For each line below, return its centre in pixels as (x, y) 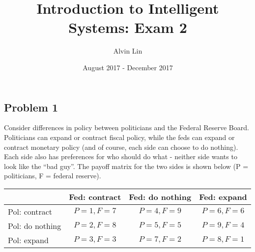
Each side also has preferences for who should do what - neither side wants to (121, 156)
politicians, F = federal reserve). (53, 176)
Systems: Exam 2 (128, 27)
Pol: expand (28, 240)
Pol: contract (30, 211)
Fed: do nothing (160, 196)
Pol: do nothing (35, 225)
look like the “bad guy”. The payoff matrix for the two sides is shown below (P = (126, 166)
